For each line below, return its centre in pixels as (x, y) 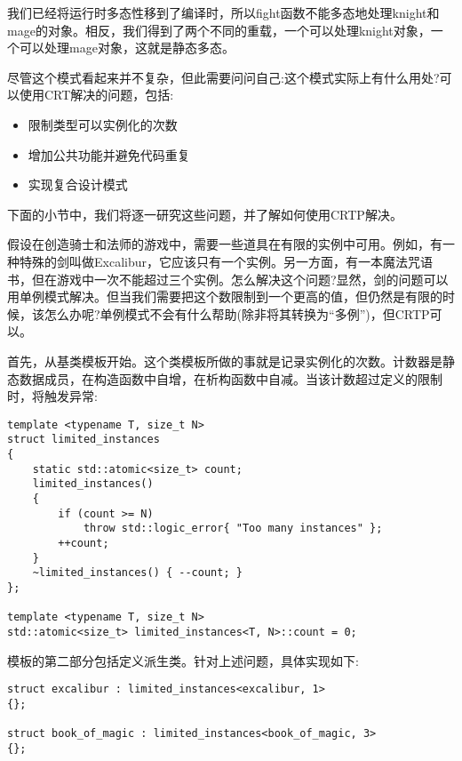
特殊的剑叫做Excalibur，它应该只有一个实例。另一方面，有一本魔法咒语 (226, 261)
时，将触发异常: (52, 396)
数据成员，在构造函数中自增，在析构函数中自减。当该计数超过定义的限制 (231, 378)
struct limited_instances (84, 440)
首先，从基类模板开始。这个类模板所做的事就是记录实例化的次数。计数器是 (225, 360)
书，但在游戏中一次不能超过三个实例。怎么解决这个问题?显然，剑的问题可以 (228, 279)
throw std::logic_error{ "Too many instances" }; (233, 529)
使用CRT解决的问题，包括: (96, 95)
